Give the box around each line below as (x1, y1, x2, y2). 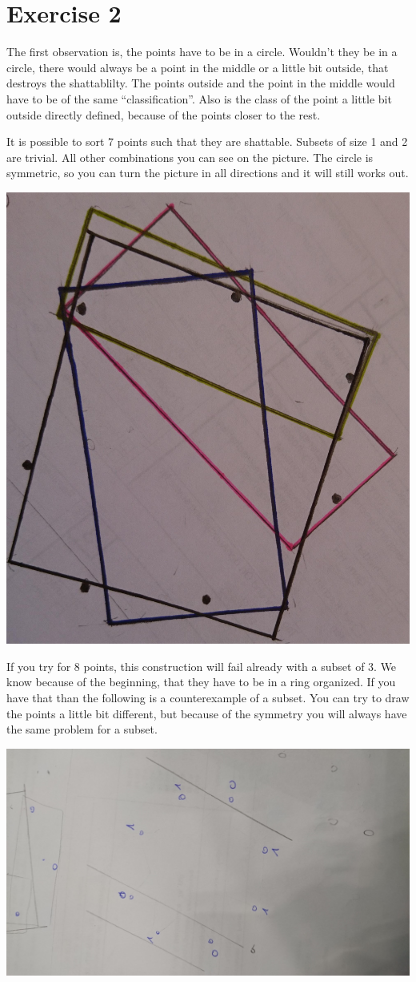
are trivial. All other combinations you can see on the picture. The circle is (6, 148, 374, 165)
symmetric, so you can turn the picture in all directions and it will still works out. (6, 164, 409, 181)
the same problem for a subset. (6, 721, 158, 738)
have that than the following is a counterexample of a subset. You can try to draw (6, 689, 410, 706)
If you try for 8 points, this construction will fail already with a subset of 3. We (6, 657, 397, 674)
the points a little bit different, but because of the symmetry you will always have (6, 705, 407, 721)
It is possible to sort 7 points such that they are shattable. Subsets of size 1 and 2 (6, 133, 408, 150)
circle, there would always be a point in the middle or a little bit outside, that (6, 59, 389, 75)
